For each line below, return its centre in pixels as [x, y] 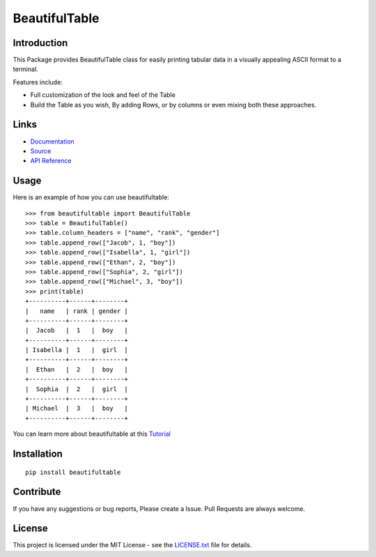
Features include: [38, 82]
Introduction [40, 43]
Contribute [37, 492]
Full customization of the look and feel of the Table [103, 95]
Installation [38, 454]
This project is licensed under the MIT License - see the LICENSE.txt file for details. [132, 545]
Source [41, 151]
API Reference [51, 161]
